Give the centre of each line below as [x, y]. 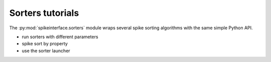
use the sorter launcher [46, 51]
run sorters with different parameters [60, 37]
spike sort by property [45, 44]
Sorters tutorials [44, 13]
